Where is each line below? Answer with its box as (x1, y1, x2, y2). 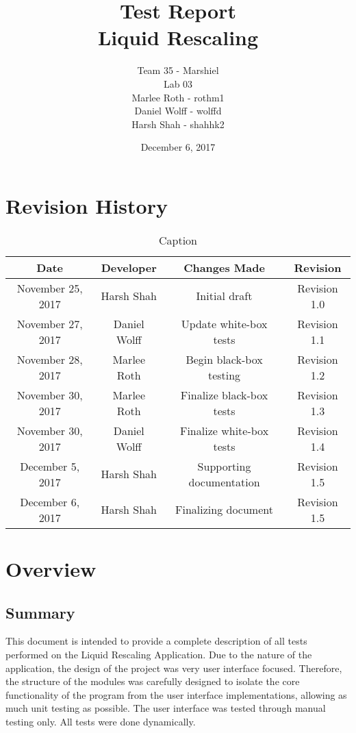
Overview (5, 555, 97, 582)
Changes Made (183, 259, 265, 275)
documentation (188, 473, 260, 490)
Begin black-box (186, 351, 263, 367)
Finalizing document (175, 501, 273, 518)
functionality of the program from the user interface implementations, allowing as (5, 687, 347, 701)
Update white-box (181, 315, 268, 332)
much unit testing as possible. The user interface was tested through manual (5, 701, 326, 715)
